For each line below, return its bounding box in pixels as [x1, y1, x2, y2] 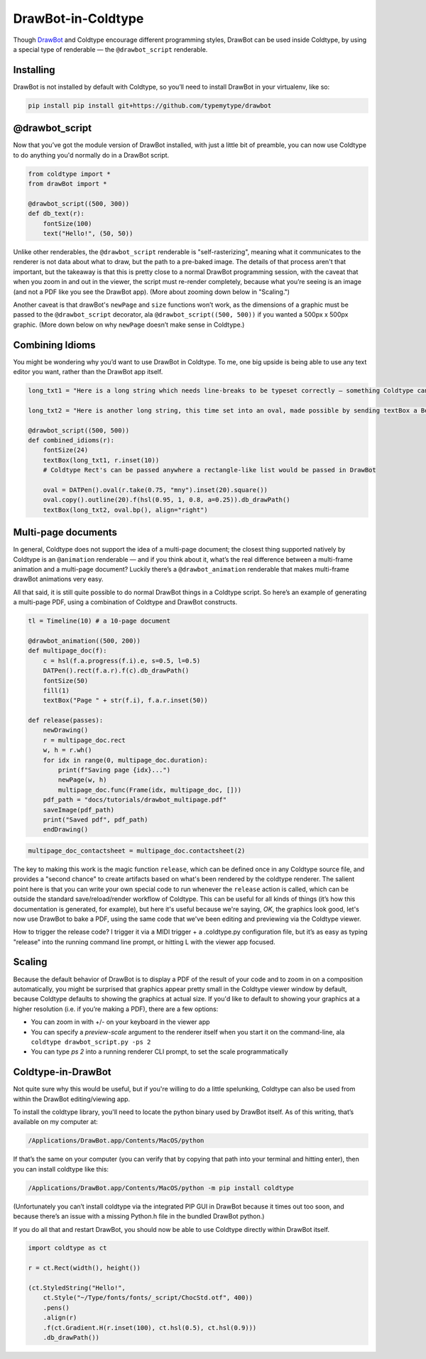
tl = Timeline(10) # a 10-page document [28, 617, 170, 625]
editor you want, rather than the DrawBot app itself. [13, 368, 163, 376]
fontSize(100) [43, 219, 92, 227]
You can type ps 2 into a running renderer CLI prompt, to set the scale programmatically [31, 1047, 288, 1056]
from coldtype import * [28, 170, 111, 178]
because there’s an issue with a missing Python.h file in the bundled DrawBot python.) [13, 1212, 265, 1221]
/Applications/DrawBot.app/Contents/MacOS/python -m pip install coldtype [28, 1184, 295, 1192]
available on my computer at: [13, 1118, 99, 1126]
